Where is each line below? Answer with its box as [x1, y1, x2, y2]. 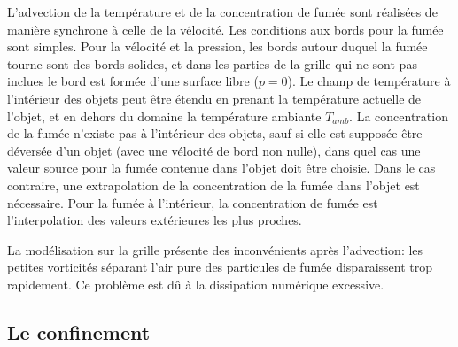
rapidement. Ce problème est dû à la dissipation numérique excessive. [7, 274, 384, 293]
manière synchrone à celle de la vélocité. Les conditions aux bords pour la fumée [7, 19, 444, 38]
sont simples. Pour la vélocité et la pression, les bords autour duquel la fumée [7, 37, 428, 56]
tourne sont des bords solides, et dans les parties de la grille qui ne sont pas [7, 54, 417, 73]
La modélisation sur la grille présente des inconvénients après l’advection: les [7, 240, 423, 258]
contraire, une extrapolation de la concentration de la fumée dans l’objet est [7, 175, 420, 194]
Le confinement [7, 318, 151, 345]
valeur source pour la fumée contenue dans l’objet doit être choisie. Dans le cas [7, 158, 436, 177]
